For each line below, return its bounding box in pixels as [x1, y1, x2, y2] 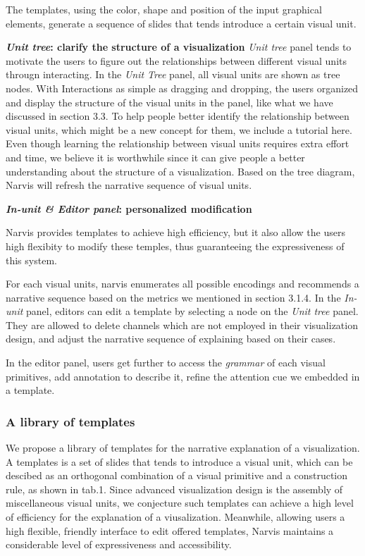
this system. [6, 252, 57, 267]
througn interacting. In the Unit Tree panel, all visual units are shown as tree [6, 67, 340, 82]
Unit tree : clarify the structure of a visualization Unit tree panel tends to [6, 39, 352, 54]
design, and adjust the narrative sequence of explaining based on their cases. [6, 331, 336, 346]
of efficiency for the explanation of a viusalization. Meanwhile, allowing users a [6, 509, 345, 524]
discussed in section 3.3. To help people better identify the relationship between [6, 109, 349, 123]
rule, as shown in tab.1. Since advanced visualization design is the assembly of [6, 481, 343, 496]
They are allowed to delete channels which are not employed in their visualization [6, 317, 358, 332]
